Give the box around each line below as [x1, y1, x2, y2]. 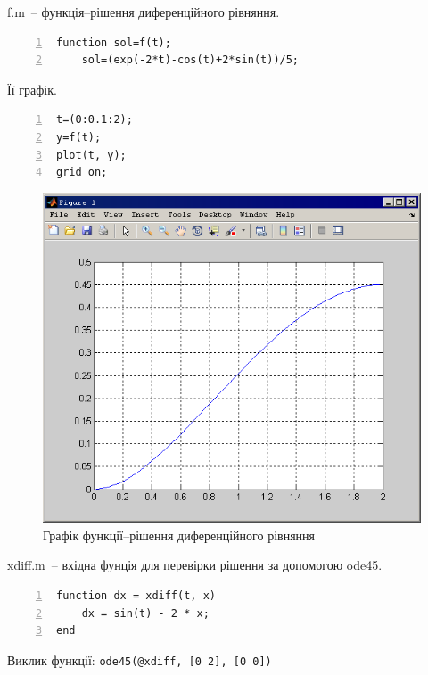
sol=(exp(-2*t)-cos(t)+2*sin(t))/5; [81, 54, 300, 67]
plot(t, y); [56, 148, 127, 161]
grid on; [56, 166, 108, 179]
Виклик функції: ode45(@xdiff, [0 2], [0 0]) [7, 650, 272, 669]
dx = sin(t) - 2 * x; [81, 606, 210, 620]
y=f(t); [56, 130, 102, 144]
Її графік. [7, 79, 57, 98]
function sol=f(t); [56, 36, 171, 49]
